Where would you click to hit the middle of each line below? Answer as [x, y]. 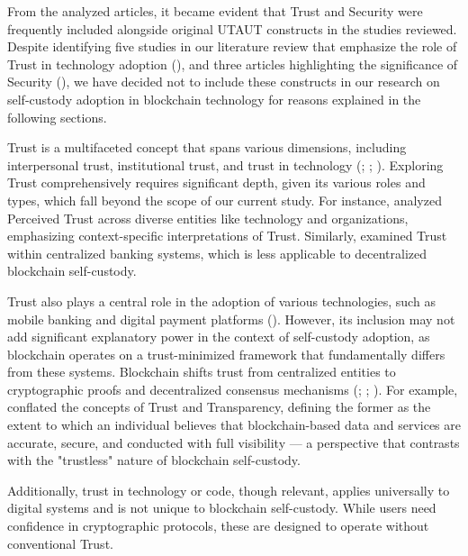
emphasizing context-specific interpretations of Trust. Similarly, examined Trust [227, 236]
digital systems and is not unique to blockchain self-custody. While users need [222, 508]
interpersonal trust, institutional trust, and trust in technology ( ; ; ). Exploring [225, 164]
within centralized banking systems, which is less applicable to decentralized [217, 253]
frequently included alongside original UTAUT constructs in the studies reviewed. [232, 28]
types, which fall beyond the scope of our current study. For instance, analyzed [225, 200]
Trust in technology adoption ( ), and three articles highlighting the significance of [233, 64]
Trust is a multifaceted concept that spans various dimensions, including [207, 147]
